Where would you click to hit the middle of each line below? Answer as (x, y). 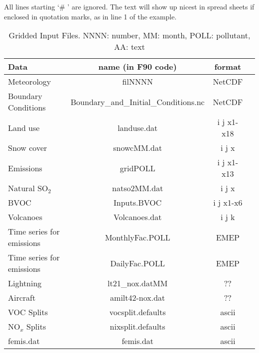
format (228, 67)
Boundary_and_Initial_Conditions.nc (137, 102)
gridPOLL (137, 168)
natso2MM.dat (138, 188)
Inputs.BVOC (138, 203)
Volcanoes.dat (137, 217)
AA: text (129, 47)
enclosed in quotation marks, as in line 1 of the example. (90, 16)
